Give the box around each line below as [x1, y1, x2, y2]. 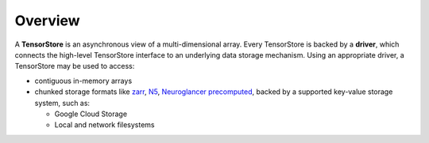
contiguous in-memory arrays [34, 76, 133, 85]
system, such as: [34, 98, 91, 107]
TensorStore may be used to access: [14, 62, 135, 71]
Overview [14, 12, 80, 29]
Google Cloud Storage [54, 109, 127, 119]
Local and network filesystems [54, 120, 155, 130]
